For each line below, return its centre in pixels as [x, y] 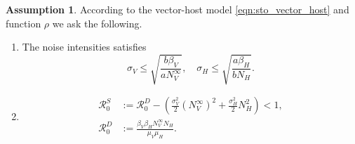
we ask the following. [97, 23]
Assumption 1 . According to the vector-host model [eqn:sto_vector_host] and [177, 9]
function [24, 23]
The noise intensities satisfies [84, 47]
